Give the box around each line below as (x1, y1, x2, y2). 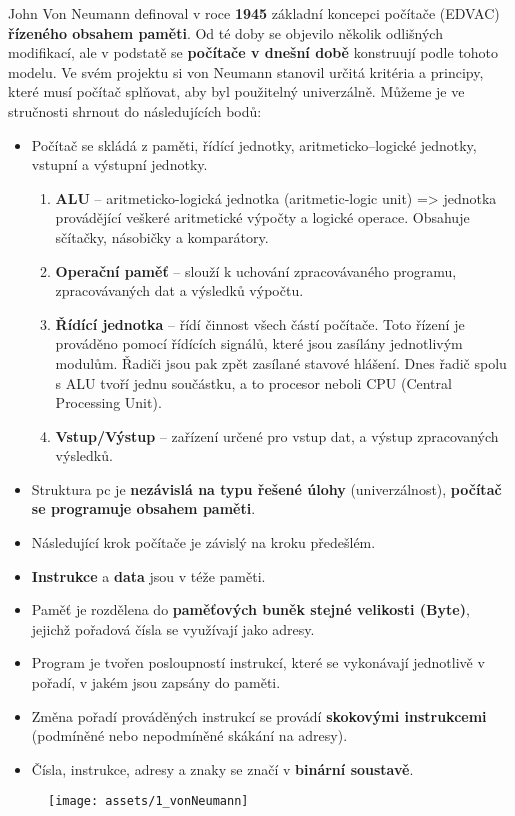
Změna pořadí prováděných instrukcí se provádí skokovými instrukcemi (31, 705, 487, 726)
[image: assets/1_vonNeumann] (48, 794, 249, 809)
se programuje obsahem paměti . (31, 498, 256, 519)
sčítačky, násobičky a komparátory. (55, 226, 269, 247)
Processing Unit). (55, 392, 162, 413)
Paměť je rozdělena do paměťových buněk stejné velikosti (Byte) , (31, 599, 470, 620)
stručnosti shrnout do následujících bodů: (8, 100, 262, 121)
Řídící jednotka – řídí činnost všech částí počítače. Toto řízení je (55, 313, 465, 334)
